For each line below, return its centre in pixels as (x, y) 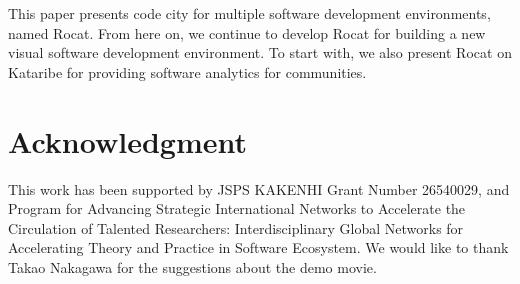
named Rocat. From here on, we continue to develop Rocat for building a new (247, 32)
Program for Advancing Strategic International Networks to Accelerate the (237, 208)
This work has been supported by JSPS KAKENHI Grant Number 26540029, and (259, 188)
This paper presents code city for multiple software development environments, (249, 13)
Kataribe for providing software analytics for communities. (187, 71)
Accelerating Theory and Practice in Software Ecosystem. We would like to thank (258, 247)
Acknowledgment (127, 140)
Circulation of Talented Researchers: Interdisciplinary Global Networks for (236, 227)
